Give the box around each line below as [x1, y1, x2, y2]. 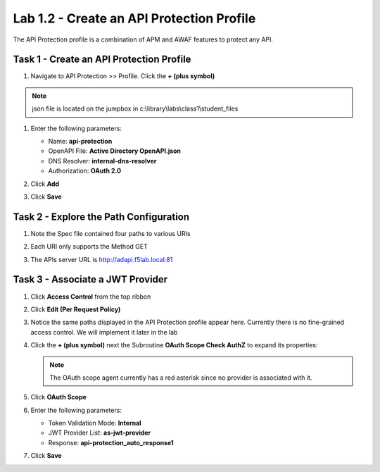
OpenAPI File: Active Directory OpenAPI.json [48, 147, 182, 155]
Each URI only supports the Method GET [30, 242, 148, 251]
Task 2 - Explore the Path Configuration [13, 211, 190, 223]
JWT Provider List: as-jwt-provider [48, 428, 151, 437]
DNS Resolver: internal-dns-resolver [48, 156, 157, 165]
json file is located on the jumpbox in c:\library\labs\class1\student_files [32, 104, 239, 113]
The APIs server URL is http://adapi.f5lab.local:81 [30, 255, 173, 263]
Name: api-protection [48, 137, 113, 146]
